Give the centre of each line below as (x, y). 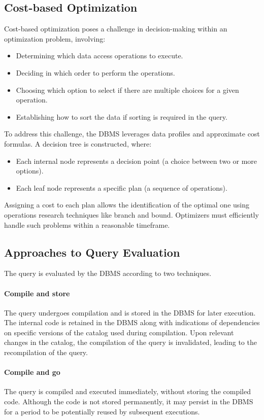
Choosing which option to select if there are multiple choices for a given (127, 90)
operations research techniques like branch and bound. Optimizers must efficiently (131, 214)
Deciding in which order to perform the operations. (95, 72)
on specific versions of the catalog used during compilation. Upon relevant (119, 332)
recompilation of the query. (46, 352)
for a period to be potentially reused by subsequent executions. (102, 411)
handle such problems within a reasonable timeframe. (87, 224)
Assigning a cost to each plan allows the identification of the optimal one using (127, 205)
